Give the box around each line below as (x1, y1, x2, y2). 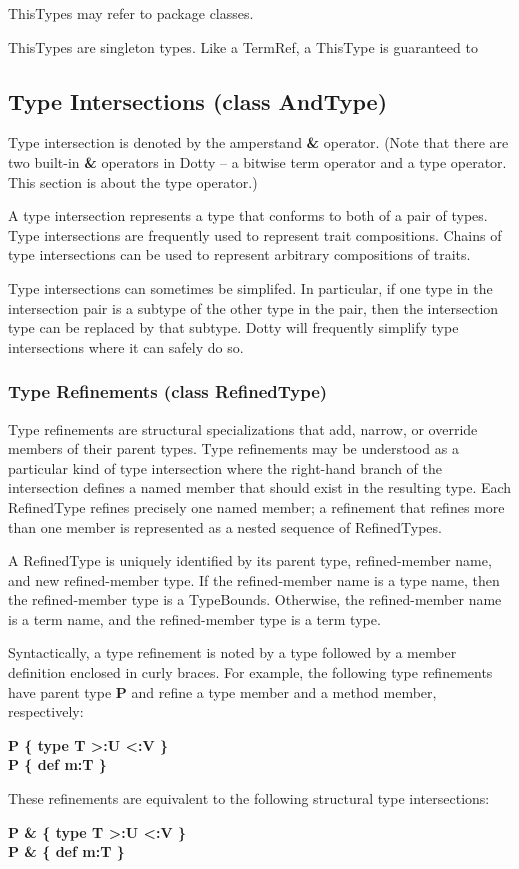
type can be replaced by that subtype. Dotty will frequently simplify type (8, 317, 459, 338)
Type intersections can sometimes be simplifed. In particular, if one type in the (8, 277, 493, 298)
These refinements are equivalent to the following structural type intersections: (8, 788, 490, 809)
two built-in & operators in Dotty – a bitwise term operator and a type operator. (8, 151, 507, 172)
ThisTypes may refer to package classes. (8, 3, 254, 23)
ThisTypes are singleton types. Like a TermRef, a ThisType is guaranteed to (8, 36, 478, 57)
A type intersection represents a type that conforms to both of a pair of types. (8, 205, 488, 226)
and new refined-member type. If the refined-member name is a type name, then (8, 569, 500, 590)
